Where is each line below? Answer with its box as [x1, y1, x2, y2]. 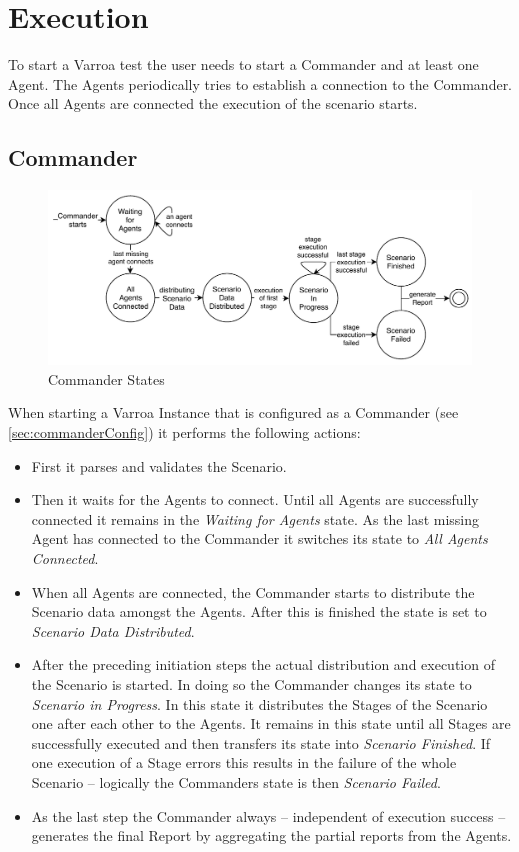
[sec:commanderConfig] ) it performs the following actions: [8, 422, 361, 443]
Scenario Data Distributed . [31, 620, 195, 641]
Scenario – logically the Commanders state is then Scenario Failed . [31, 771, 441, 792]
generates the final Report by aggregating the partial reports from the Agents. [31, 825, 512, 846]
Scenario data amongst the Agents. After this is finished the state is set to [31, 601, 487, 622]
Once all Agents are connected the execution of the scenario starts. [8, 93, 418, 114]
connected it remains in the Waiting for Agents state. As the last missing [31, 508, 480, 529]
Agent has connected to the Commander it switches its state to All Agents [31, 528, 488, 549]
